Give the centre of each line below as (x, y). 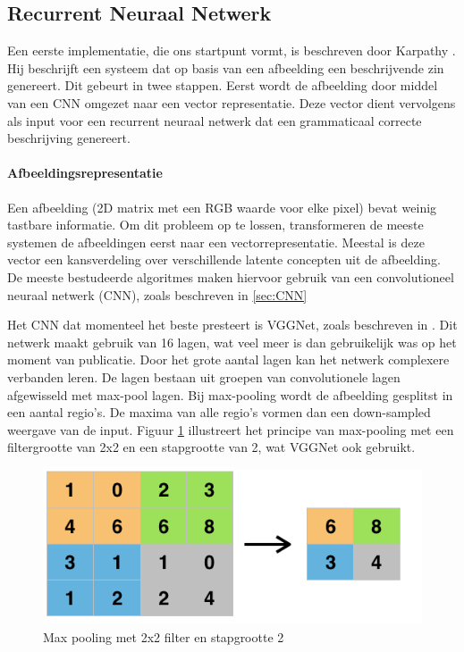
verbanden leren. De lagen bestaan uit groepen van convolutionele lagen (204, 376)
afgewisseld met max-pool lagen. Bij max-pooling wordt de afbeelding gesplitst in (230, 394)
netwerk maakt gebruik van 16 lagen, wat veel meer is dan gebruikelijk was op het (232, 342)
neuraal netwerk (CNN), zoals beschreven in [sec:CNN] (157, 294)
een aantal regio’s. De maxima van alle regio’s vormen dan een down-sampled (219, 412)
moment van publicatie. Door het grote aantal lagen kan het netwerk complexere (228, 359)
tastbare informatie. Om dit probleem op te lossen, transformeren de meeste (215, 225)
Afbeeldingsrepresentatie (85, 173)
